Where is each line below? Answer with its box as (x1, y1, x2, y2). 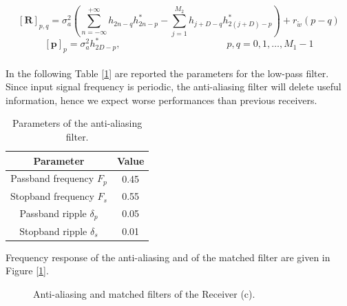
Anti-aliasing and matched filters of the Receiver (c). (33, 286, 255, 300)
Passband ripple (19, 205, 87, 220)
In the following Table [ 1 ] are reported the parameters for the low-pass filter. (6, 65, 329, 80)
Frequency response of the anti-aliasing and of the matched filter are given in (6, 249, 330, 264)
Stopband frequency (10, 189, 94, 203)
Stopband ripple (19, 223, 87, 238)
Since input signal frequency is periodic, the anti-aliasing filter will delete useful (6, 79, 341, 94)
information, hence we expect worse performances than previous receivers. (6, 92, 317, 107)
